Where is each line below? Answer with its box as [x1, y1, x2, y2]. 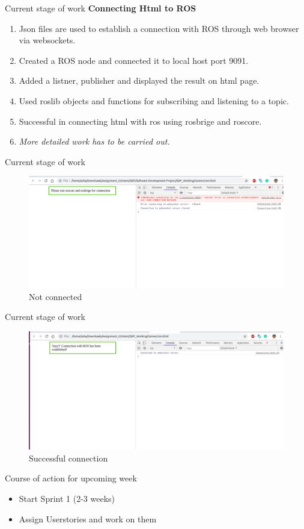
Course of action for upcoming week [5, 472, 137, 484]
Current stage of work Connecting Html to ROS [5, 2, 196, 14]
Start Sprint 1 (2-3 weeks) [19, 492, 115, 505]
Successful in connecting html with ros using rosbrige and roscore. [19, 114, 262, 127]
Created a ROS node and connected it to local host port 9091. [19, 54, 249, 66]
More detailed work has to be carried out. [19, 135, 170, 148]
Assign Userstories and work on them [19, 512, 157, 525]
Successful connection [29, 451, 108, 464]
